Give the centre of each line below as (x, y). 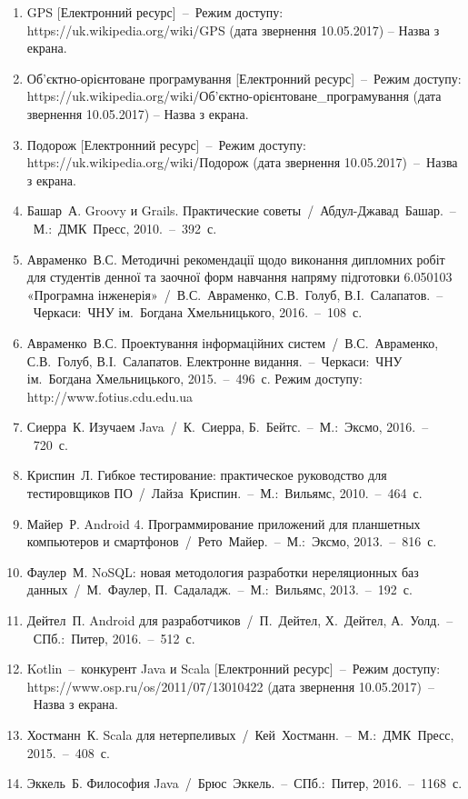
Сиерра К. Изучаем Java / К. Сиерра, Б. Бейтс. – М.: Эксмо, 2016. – (228, 427)
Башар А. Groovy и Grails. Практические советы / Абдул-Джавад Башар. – (241, 210)
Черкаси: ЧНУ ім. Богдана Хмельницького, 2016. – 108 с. (198, 312)
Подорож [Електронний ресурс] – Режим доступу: (166, 144)
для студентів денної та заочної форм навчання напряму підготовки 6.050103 (239, 277)
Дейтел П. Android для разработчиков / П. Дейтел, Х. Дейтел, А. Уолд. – (240, 620)
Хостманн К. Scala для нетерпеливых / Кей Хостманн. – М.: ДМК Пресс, (240, 734)
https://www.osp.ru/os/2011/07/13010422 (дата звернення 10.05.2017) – (231, 686)
